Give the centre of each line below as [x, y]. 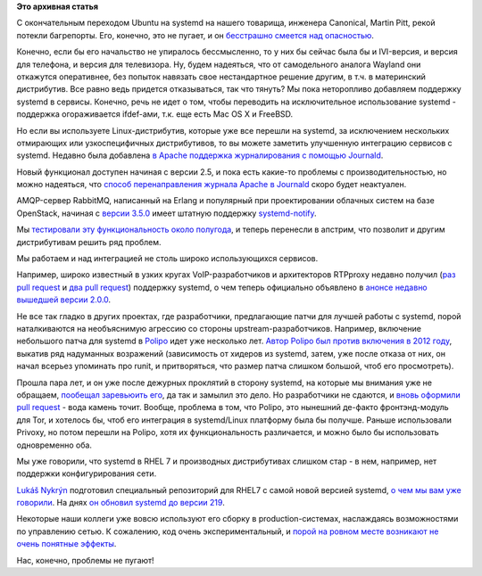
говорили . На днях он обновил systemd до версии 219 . [120, 503]
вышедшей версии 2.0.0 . [64, 300]
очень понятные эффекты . [66, 544]
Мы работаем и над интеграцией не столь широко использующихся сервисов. [167, 259]
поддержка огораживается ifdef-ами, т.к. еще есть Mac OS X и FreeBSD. [155, 114]
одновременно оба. [54, 445]
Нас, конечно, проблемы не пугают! [86, 560]
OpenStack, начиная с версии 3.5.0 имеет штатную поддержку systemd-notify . [166, 213]
